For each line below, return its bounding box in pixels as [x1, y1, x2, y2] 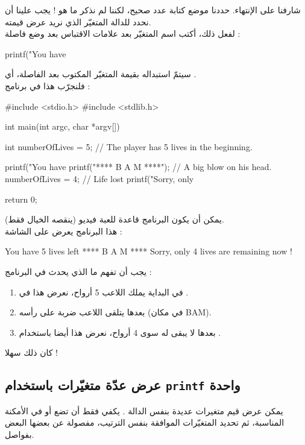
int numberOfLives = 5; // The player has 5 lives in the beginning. [5, 140, 253, 153]
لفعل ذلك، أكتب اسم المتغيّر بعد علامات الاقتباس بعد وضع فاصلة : [5, 27, 241, 40]
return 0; [5, 192, 37, 205]
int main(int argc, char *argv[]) [5, 120, 120, 133]
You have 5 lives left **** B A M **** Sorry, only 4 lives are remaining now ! [5, 245, 292, 257]
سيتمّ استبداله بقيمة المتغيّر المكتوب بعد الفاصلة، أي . [5, 68, 197, 80]
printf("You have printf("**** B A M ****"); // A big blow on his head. [5, 160, 272, 173]
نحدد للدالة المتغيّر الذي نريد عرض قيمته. [5, 15, 151, 28]
